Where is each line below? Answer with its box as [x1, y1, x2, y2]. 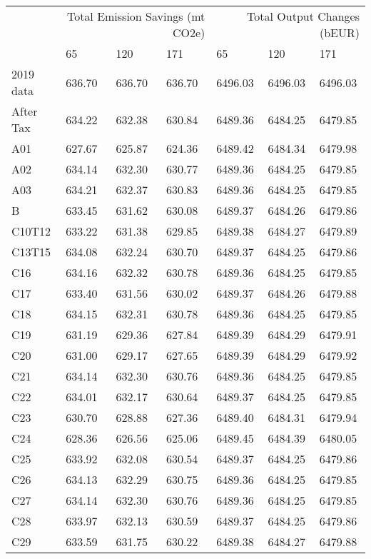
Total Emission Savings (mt [66, 8, 205, 24]
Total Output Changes [247, 8, 360, 24]
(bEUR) [319, 24, 360, 41]
